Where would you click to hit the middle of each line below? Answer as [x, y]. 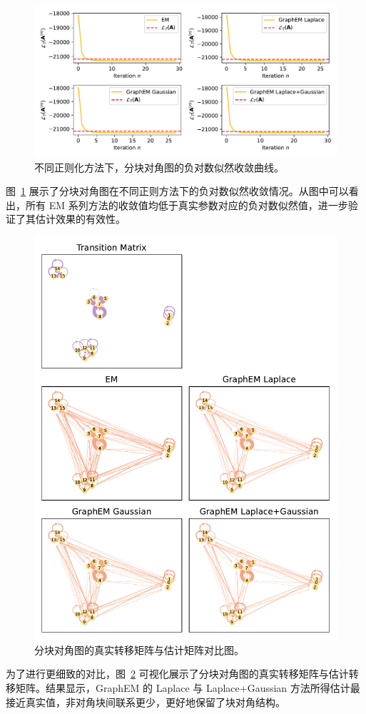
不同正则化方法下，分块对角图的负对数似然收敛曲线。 [159, 167]
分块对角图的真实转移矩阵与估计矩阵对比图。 [139, 649]
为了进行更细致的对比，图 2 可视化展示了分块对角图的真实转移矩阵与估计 [177, 674]
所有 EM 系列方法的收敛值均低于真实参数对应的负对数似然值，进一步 [187, 205]
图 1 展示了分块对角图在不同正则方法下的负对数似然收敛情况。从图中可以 [177, 191]
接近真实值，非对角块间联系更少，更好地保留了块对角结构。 [146, 702]
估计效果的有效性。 [80, 219]
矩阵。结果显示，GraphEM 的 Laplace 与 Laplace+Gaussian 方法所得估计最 [188, 688]
